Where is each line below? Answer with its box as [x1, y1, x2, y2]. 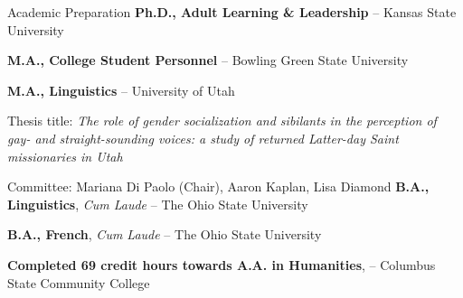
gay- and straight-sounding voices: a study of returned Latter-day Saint [7, 128, 399, 147]
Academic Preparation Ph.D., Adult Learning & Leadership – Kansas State [7, 3, 457, 21]
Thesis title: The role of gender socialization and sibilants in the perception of [7, 111, 437, 130]
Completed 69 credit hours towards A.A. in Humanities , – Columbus [7, 255, 436, 274]
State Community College [7, 273, 150, 292]
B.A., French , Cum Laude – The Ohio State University [7, 225, 322, 244]
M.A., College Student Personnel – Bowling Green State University [7, 51, 409, 70]
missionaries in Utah [7, 146, 123, 165]
